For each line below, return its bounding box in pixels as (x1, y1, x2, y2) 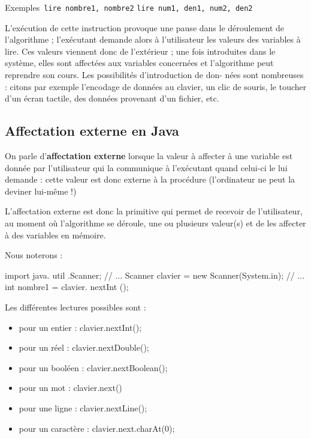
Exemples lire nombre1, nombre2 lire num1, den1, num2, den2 (5, 1, 253, 13)
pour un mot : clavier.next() (19, 381, 122, 394)
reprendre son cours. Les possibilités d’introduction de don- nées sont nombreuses (5, 68, 304, 81)
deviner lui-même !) (5, 184, 77, 197)
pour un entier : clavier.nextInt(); (19, 321, 142, 333)
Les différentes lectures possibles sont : (5, 300, 146, 313)
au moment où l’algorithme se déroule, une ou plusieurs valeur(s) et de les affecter (5, 216, 306, 229)
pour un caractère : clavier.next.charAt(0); (19, 422, 175, 434)
